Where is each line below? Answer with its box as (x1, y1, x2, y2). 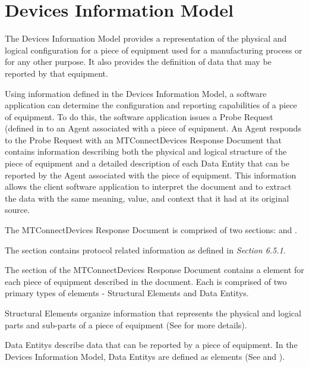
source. (5, 203, 30, 216)
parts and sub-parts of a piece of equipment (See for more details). (5, 318, 247, 331)
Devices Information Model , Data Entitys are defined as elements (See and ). (5, 350, 285, 362)
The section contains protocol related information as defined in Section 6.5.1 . (5, 243, 286, 256)
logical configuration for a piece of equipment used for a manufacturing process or (5, 43, 302, 56)
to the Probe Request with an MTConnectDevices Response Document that (5, 133, 282, 146)
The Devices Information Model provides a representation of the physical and (5, 32, 287, 45)
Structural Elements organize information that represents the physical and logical (5, 307, 301, 319)
